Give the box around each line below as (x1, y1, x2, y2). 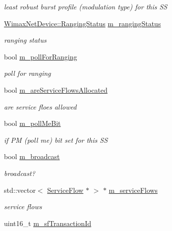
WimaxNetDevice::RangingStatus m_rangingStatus (4, 18, 161, 28)
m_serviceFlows (109, 184, 158, 195)
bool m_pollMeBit (4, 118, 61, 128)
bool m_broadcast (4, 151, 60, 162)
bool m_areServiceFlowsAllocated (4, 84, 108, 95)
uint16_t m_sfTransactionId (4, 218, 91, 228)
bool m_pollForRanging (4, 51, 77, 61)
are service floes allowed (4, 101, 77, 112)
